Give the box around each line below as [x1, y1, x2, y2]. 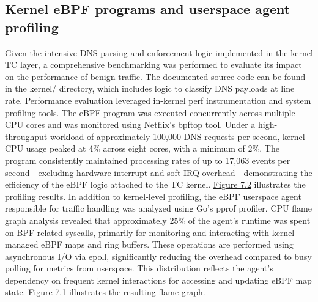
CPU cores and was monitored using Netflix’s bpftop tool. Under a [5, 118, 256, 131]
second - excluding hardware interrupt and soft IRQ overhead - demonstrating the [5, 166, 312, 179]
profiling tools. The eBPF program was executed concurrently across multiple [5, 106, 295, 119]
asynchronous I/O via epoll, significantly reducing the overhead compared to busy [5, 249, 312, 262]
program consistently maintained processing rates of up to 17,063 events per [5, 153, 290, 166]
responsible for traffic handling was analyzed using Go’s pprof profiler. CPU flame [5, 202, 312, 215]
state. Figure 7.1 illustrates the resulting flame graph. [5, 285, 205, 298]
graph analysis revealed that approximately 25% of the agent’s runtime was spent [5, 213, 311, 226]
